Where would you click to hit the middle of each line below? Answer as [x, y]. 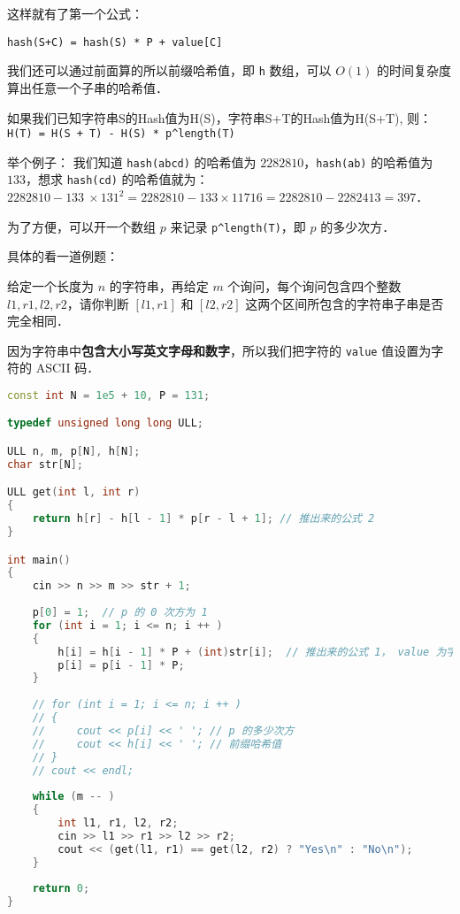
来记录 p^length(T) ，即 [238, 226]
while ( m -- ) [73, 797]
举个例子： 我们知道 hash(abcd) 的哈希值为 [132, 161]
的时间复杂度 [414, 70]
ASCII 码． [68, 368]
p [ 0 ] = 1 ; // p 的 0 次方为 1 [120, 613]
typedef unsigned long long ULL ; [106, 423]
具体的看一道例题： [63, 256]
